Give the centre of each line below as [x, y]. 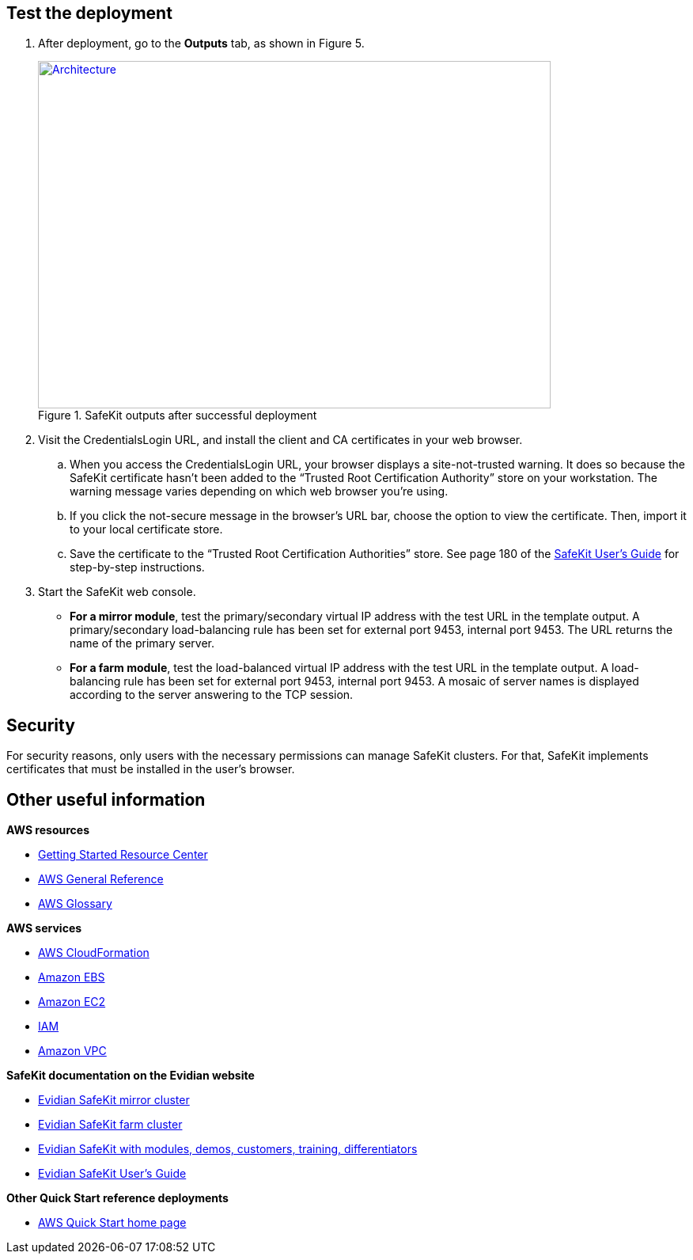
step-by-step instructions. [137, 567]
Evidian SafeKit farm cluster [110, 1125]
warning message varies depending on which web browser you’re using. [259, 491]
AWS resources [48, 830]
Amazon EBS [72, 977]
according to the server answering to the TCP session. [212, 695]
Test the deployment [89, 13]
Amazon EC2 [72, 1002]
